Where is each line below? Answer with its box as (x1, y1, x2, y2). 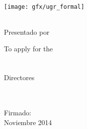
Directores (4, 72, 35, 82)
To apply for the (4, 43, 53, 53)
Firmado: (4, 107, 31, 118)
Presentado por (4, 27, 49, 37)
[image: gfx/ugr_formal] (4, 3, 85, 10)
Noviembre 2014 (4, 117, 52, 127)
